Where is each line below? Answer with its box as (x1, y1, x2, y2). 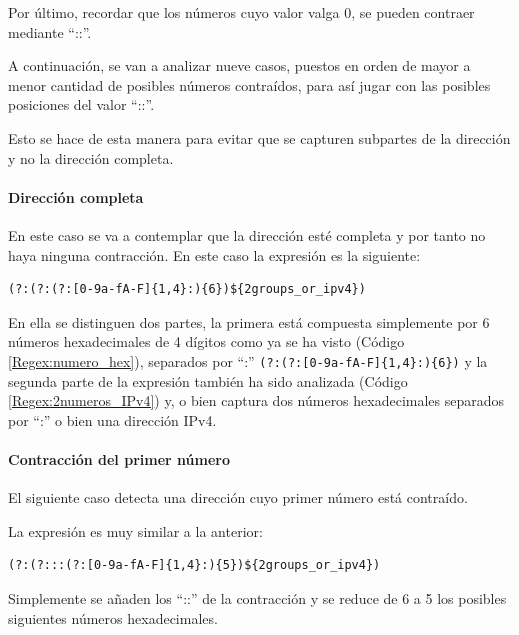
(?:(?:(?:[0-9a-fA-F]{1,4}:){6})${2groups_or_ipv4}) (8, 282, 366, 297)
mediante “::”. (8, 21, 92, 42)
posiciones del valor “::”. (8, 94, 155, 115)
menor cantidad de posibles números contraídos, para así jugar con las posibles (8, 74, 491, 95)
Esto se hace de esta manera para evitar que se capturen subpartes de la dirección (8, 127, 511, 148)
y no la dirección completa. (8, 147, 174, 168)
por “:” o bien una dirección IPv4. (8, 409, 217, 430)
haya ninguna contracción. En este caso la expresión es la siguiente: (8, 244, 421, 265)
